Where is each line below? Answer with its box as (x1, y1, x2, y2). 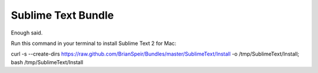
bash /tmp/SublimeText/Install (11, 58, 84, 65)
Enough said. (11, 29, 43, 36)
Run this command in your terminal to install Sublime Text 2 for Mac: (11, 40, 177, 47)
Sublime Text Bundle (11, 9, 114, 22)
